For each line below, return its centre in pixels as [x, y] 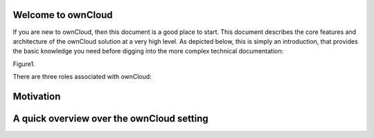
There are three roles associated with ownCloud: [82, 77]
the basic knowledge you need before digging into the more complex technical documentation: [148, 51]
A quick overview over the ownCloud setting [111, 118]
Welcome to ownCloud [63, 15]
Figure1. [24, 64]
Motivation [37, 96]
